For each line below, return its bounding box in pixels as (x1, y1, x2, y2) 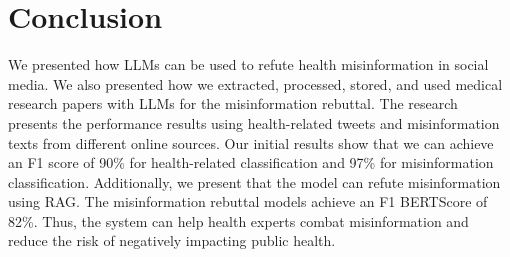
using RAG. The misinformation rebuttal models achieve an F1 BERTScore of (8, 191, 488, 212)
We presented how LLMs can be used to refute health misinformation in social (8, 54, 489, 75)
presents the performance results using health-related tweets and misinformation (8, 112, 500, 133)
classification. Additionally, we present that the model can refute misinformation (8, 171, 501, 192)
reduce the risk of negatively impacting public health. (8, 230, 336, 251)
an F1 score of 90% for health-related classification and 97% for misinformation (8, 152, 494, 173)
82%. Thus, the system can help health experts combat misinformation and (8, 210, 469, 231)
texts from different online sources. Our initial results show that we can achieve (8, 132, 494, 153)
